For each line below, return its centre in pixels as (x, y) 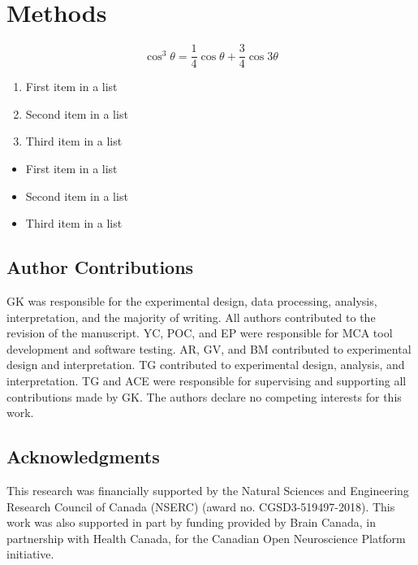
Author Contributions (100, 267)
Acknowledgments (83, 456)
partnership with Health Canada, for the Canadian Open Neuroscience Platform (206, 538)
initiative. (30, 554)
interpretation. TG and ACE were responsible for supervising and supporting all (207, 380)
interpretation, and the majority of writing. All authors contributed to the (191, 317)
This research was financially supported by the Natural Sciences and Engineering (208, 490)
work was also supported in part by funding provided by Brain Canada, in (191, 522)
